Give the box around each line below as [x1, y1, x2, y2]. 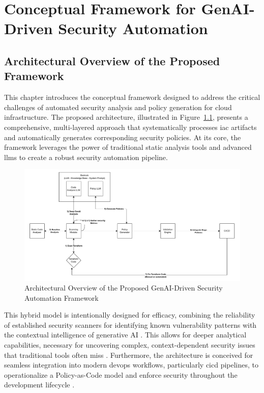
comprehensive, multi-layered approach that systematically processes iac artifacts [4, 121, 257, 132]
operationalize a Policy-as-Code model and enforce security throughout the [4, 369, 238, 380]
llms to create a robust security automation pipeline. [4, 151, 168, 162]
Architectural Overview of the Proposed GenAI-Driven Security [24, 282, 223, 293]
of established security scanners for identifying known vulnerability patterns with [4, 319, 257, 330]
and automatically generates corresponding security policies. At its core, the [4, 132, 241, 142]
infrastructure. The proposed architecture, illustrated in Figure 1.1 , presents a [4, 112, 248, 122]
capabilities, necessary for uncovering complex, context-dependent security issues [4, 339, 255, 350]
